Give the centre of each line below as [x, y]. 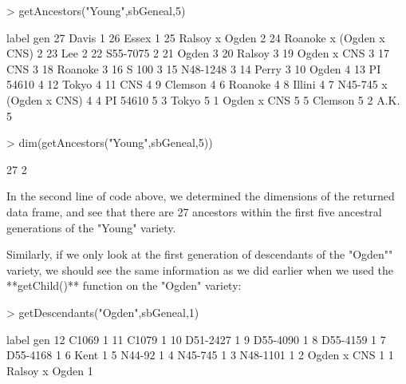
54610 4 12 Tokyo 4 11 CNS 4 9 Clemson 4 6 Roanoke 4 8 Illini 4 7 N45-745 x [197, 84]
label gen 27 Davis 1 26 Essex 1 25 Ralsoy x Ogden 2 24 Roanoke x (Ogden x [196, 37]
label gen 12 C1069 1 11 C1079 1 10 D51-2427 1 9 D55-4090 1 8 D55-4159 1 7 [196, 339]
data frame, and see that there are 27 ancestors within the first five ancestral [194, 211]
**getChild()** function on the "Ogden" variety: [124, 285]
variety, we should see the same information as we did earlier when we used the [200, 269]
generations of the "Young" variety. [91, 227]
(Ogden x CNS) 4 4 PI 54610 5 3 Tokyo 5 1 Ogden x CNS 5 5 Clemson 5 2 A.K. [203, 99]
